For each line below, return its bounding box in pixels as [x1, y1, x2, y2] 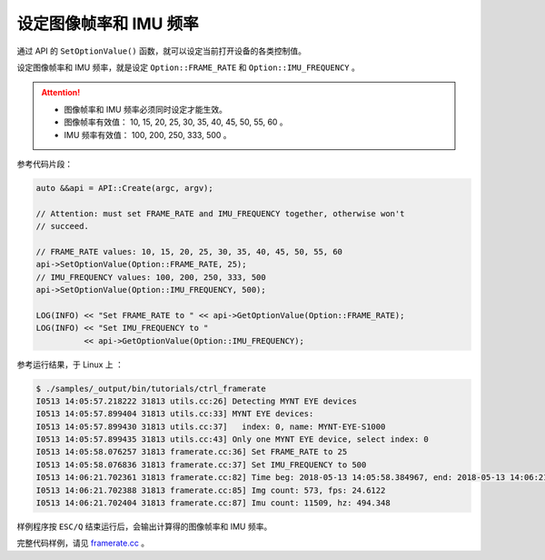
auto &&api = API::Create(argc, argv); [35, 183, 213, 193]
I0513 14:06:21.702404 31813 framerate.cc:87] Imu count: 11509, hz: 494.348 [35, 498, 391, 508]
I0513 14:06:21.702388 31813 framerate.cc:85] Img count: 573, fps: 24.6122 [35, 485, 386, 495]
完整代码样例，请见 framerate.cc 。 [16, 537, 150, 549]
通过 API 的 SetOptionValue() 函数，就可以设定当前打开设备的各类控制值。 [16, 45, 306, 56]
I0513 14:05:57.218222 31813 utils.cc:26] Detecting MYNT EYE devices [35, 395, 358, 406]
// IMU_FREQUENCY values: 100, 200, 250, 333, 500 [35, 272, 267, 282]
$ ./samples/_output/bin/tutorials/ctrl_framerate [35, 383, 267, 394]
